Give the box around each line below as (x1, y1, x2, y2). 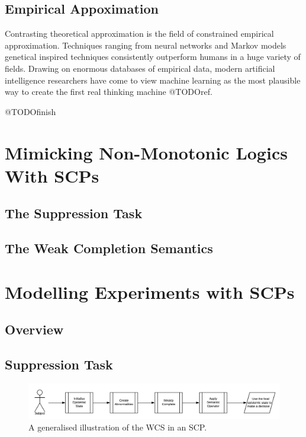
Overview (5, 320, 64, 339)
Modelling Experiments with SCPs (5, 279, 295, 304)
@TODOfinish (5, 105, 56, 117)
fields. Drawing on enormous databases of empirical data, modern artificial (5, 62, 275, 74)
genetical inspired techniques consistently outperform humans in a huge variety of (5, 50, 301, 63)
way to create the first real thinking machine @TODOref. (5, 85, 212, 98)
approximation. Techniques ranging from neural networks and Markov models (5, 39, 286, 51)
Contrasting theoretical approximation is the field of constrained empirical (5, 27, 274, 40)
